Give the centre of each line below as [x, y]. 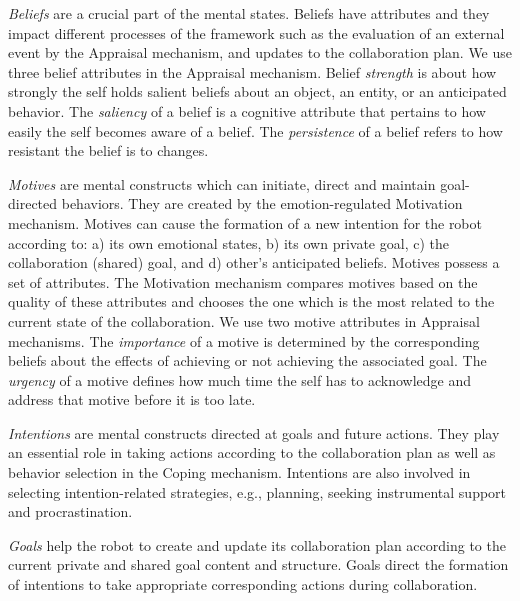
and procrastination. [70, 511]
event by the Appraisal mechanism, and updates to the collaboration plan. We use [260, 52]
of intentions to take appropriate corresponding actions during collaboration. [243, 584]
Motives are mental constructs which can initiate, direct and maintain [222, 183]
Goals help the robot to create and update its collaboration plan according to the [257, 544]
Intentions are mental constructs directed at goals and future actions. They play [254, 432]
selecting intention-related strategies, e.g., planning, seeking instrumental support [257, 491]
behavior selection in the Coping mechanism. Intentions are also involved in [239, 472]
